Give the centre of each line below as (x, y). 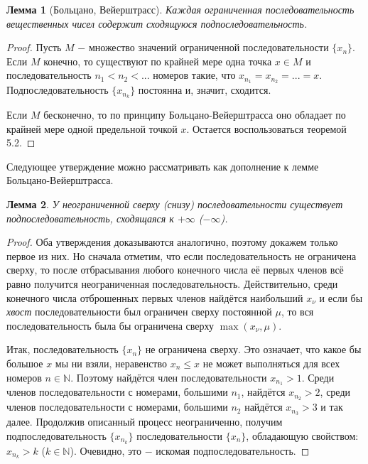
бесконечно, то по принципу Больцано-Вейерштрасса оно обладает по (195, 115)
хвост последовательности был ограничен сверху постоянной (139, 312)
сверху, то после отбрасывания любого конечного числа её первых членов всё (175, 270)
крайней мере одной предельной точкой (92, 128)
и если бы (341, 297)
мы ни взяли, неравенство (111, 363)
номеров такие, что (194, 75)
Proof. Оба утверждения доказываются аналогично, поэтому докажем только (172, 242)
